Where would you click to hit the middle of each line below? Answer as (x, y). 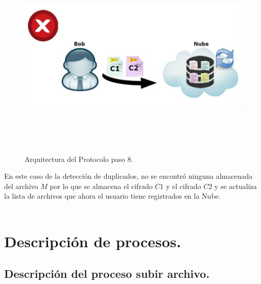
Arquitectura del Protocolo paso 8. (79, 159)
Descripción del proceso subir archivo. (107, 274)
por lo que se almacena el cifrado (101, 186)
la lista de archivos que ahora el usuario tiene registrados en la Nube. (112, 196)
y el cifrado (184, 186)
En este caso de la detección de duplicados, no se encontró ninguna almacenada (128, 176)
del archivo (21, 186)
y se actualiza (235, 186)
